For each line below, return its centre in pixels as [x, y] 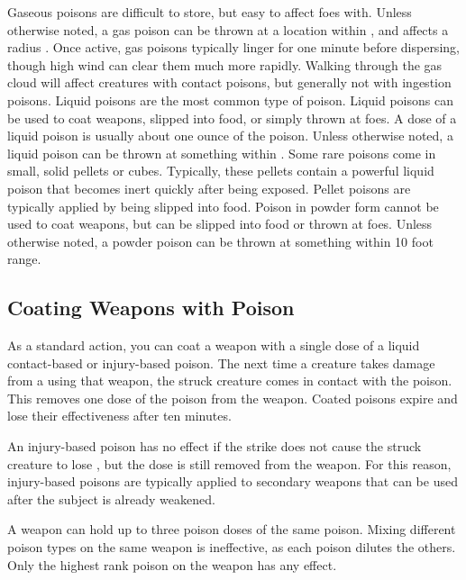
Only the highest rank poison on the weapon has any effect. [172, 564]
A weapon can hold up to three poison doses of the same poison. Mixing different [232, 529]
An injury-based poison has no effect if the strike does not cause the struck [215, 446]
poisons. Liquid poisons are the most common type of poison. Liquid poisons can [230, 100]
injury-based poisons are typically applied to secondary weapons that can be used [233, 481]
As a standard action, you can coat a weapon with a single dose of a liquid [214, 345]
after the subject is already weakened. [111, 498]
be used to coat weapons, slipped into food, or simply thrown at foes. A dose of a [232, 118]
